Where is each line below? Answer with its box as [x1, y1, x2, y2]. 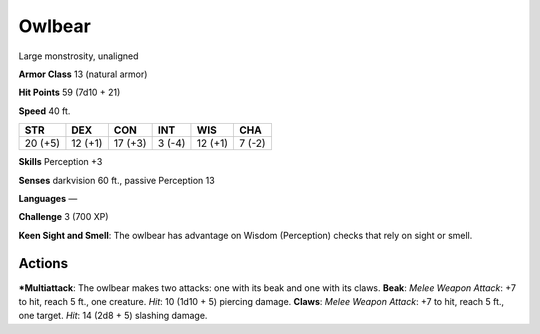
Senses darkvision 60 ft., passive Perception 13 [18, 174, 215, 186]
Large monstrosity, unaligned [18, 50, 139, 62]
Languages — [18, 192, 78, 204]
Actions [18, 255, 69, 272]
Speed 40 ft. [18, 105, 71, 117]
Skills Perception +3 [18, 156, 103, 168]
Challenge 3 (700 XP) [18, 211, 109, 223]
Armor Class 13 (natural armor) [18, 68, 148, 80]
